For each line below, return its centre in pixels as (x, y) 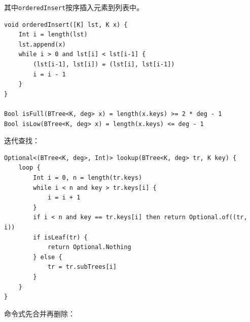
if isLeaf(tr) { (60, 237)
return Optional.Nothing (89, 247)
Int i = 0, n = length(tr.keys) (88, 177)
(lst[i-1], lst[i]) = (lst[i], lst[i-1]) (104, 65)
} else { (48, 257)
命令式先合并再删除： (40, 313)
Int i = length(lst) (53, 35)
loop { (29, 168)
